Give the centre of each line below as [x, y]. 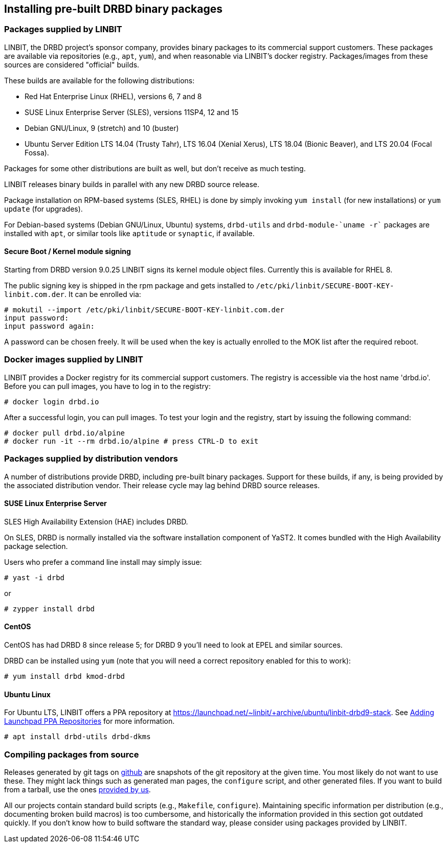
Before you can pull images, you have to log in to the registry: [108, 386]
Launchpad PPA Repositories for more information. [90, 721]
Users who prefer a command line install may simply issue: [103, 562]
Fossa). [37, 152]
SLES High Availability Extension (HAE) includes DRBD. [96, 521]
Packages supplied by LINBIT [63, 29]
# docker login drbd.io [52, 402]
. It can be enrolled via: [103, 294]
